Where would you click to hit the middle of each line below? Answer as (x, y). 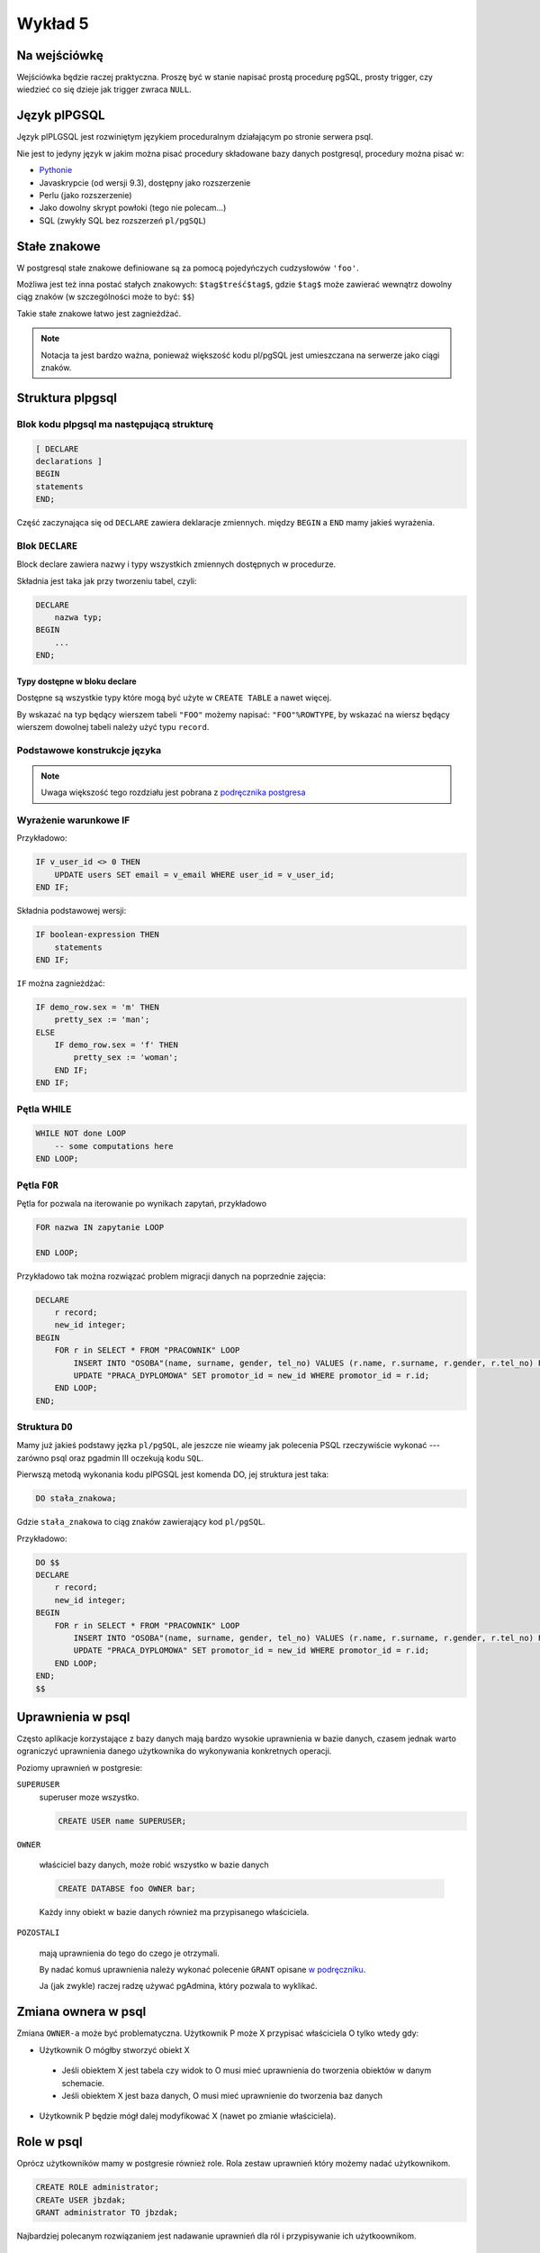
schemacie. (83, 2083)
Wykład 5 (53, 23)
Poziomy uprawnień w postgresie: (80, 1767)
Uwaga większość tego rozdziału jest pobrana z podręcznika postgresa (173, 792)
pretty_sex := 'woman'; (126, 1058)
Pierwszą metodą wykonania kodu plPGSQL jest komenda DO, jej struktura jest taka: (173, 1474)
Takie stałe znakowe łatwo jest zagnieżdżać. (99, 313)
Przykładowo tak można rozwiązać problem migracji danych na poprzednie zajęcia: (171, 1276)
